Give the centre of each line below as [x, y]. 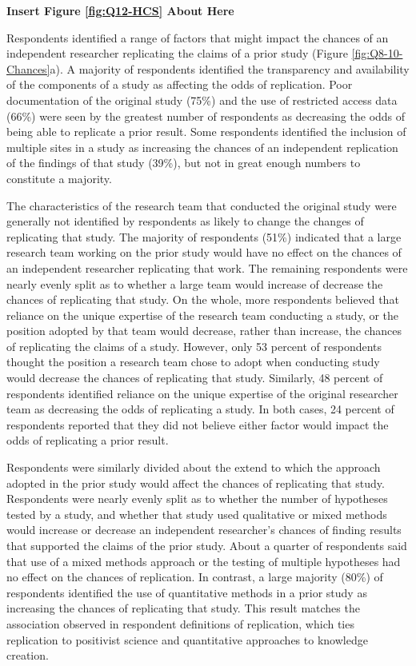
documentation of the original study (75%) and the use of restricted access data [202, 100]
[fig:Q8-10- [377, 53]
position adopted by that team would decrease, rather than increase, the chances [204, 331]
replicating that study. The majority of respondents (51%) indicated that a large [204, 236]
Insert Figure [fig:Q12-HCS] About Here [120, 10]
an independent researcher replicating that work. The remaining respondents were [207, 267]
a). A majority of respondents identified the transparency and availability [230, 68]
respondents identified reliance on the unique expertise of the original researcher [202, 393]
